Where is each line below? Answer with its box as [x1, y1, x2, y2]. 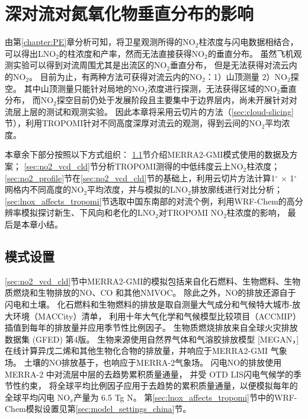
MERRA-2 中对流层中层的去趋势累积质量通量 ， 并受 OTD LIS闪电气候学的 [5, 367, 294, 380]
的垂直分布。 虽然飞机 [207, 47, 294, 59]
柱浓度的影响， [226, 206, 285, 219]
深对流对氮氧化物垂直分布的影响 [5, 1, 254, 25]
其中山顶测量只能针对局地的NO [24, 82, 145, 94]
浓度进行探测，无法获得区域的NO [147, 82, 277, 94]
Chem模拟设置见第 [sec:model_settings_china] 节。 [5, 402, 191, 415]
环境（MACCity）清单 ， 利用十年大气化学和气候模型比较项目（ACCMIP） [12, 309, 301, 322]
